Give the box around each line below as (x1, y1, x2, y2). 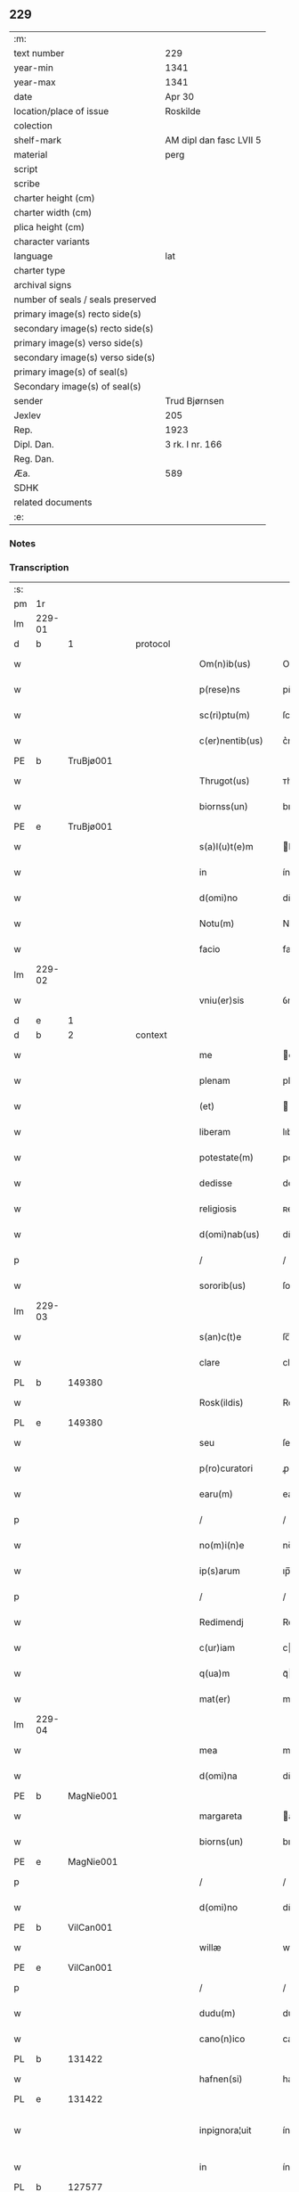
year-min (13, 62, 53, 74)
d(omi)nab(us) (198, 1228, 261, 1241)
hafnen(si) (198, 2073, 243, 2085)
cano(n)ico (198, 2032, 246, 2045)
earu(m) (198, 1488, 234, 1500)
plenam (198, 1074, 231, 1087)
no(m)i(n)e (198, 1539, 245, 1552)
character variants (13, 235, 91, 248)
